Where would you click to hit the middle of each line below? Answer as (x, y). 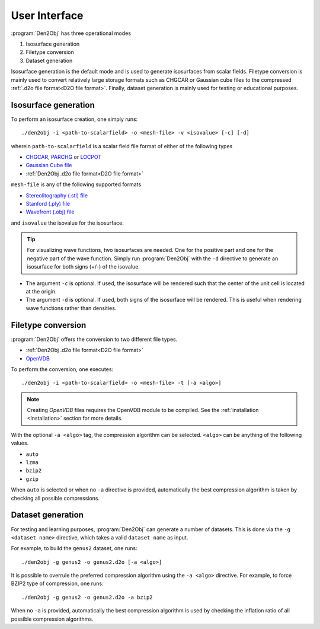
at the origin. (41, 292)
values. (20, 443)
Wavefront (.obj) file (50, 212)
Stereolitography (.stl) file (57, 195)
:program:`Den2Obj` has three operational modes (71, 33)
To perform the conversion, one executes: (62, 369)
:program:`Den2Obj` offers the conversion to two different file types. (94, 339)
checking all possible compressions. (55, 498)
